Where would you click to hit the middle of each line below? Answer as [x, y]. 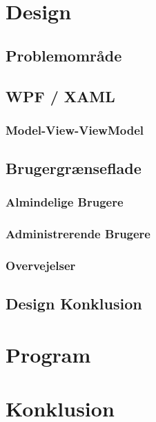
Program [48, 355]
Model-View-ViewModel [75, 130]
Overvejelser [41, 266]
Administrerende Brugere [78, 234]
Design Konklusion [74, 304]
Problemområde [64, 55]
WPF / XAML [60, 96]
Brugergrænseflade [74, 168]
